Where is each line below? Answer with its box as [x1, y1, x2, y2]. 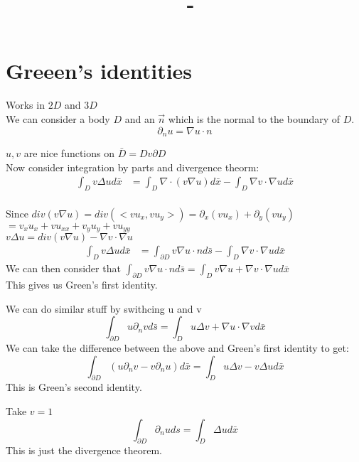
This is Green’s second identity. [6, 380, 142, 394]
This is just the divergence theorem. [6, 443, 163, 458]
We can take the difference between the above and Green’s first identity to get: [6, 340, 349, 355]
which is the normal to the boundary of [168, 111, 341, 126]
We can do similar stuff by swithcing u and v [6, 301, 202, 316]
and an [124, 111, 155, 126]
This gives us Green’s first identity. [6, 277, 158, 292]
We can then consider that [6, 261, 121, 276]
